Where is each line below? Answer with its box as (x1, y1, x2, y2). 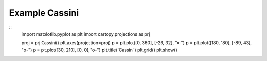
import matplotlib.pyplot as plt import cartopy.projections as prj (21, 31, 150, 37)
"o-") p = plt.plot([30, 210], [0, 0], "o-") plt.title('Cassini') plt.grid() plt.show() (21, 47, 178, 53)
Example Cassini (9, 7, 79, 18)
